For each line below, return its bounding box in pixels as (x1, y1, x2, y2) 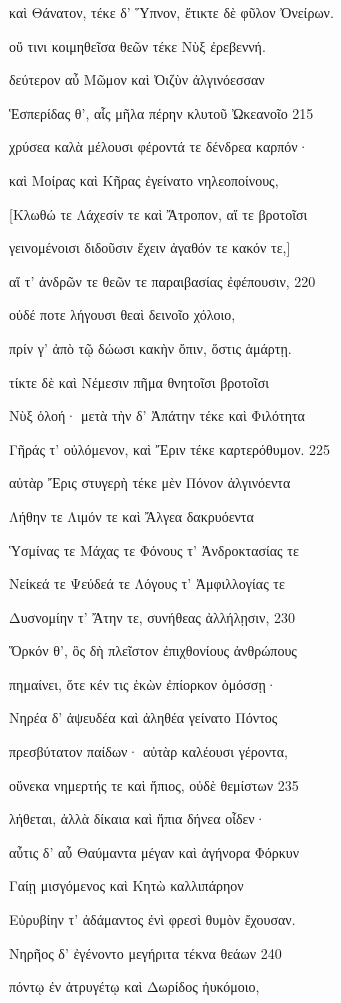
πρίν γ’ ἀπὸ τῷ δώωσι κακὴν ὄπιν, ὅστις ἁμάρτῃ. (9, 337, 292, 358)
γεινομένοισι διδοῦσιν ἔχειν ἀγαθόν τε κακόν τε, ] (9, 237, 291, 258)
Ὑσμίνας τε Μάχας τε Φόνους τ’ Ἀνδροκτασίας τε (9, 539, 299, 560)
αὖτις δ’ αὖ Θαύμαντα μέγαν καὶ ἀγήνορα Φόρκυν (9, 841, 300, 862)
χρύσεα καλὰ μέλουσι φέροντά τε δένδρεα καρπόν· (9, 136, 309, 157)
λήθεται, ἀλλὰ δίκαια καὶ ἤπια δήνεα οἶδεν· (9, 808, 266, 829)
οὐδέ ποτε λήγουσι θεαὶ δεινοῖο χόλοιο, (9, 304, 236, 325)
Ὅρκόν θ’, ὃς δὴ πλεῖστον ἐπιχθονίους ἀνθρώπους (9, 640, 297, 661)
